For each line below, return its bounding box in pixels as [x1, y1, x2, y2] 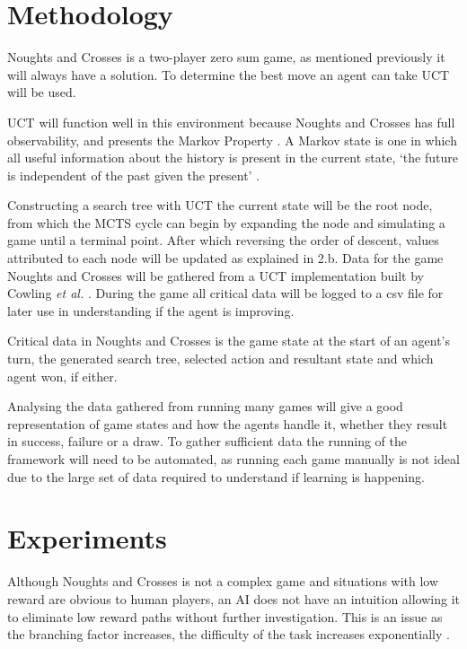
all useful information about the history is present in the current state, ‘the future [7, 148, 458, 167]
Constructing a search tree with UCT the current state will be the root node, [7, 196, 433, 215]
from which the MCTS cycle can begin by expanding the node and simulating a [7, 213, 445, 232]
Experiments [7, 520, 167, 557]
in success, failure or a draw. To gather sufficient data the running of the [7, 432, 408, 451]
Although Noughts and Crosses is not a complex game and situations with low [7, 572, 439, 591]
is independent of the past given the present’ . [7, 165, 260, 184]
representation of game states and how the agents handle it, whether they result [7, 414, 448, 433]
